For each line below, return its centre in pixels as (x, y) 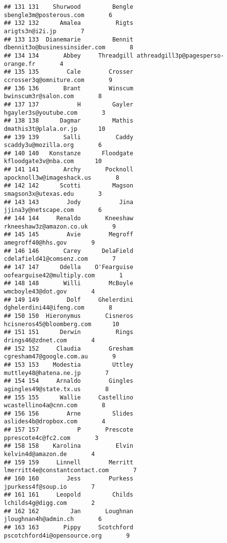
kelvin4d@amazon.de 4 (50, 454)
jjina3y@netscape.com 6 (53, 210)
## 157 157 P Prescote (69, 430)
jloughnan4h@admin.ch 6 (53, 519)
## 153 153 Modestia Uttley (69, 365)
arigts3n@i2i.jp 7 (44, 31)
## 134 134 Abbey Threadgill (69, 55)
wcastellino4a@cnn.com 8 (55, 406)
